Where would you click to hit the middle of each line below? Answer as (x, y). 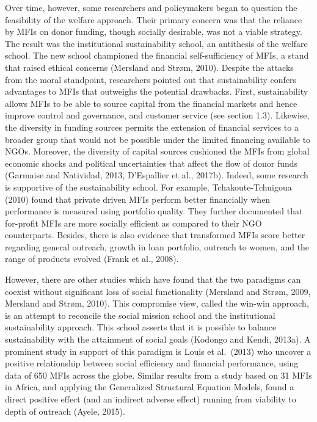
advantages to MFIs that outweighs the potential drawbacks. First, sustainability (157, 91)
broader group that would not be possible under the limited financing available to (158, 139)
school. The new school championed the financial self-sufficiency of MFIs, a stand (157, 55)
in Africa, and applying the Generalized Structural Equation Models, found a (150, 387)
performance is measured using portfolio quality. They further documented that (154, 211)
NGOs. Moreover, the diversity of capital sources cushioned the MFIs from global (157, 151)
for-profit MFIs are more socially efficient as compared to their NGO (133, 223)
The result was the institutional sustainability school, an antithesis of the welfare (156, 43)
